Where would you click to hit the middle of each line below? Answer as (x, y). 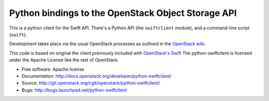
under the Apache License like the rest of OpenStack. (64, 60)
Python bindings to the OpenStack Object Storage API (123, 13)
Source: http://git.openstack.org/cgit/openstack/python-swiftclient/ (91, 83)
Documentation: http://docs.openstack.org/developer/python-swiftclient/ (97, 76)
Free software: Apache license (53, 69)
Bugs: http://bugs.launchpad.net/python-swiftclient (74, 90)
